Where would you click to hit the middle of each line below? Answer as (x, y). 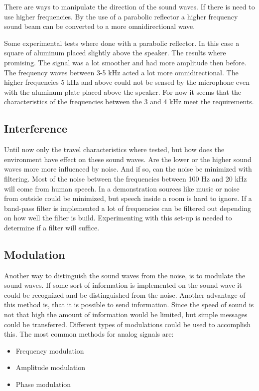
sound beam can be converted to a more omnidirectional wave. (100, 26)
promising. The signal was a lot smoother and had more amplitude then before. (125, 62)
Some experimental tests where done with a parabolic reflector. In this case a (122, 43)
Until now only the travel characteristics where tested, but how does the (114, 149)
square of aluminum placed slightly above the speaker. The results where (115, 53)
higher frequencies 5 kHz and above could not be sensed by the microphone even (127, 82)
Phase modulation (43, 384)
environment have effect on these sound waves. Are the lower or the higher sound (128, 159)
